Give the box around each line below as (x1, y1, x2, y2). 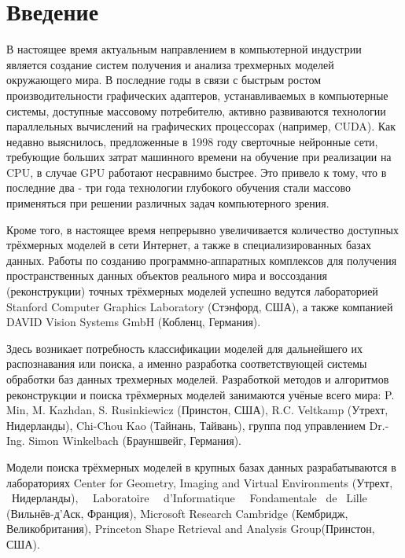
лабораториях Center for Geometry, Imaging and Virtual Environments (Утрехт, (6, 474, 393, 490)
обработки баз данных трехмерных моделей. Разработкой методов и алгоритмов (6, 371, 389, 387)
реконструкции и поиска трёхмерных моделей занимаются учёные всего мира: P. (6, 386, 395, 402)
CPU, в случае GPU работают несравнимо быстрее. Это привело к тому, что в (6, 163, 387, 180)
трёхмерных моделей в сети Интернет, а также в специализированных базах (6, 237, 372, 253)
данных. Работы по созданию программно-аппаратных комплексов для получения (6, 251, 397, 268)
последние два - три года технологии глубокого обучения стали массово (6, 179, 351, 196)
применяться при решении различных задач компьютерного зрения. (6, 195, 330, 211)
